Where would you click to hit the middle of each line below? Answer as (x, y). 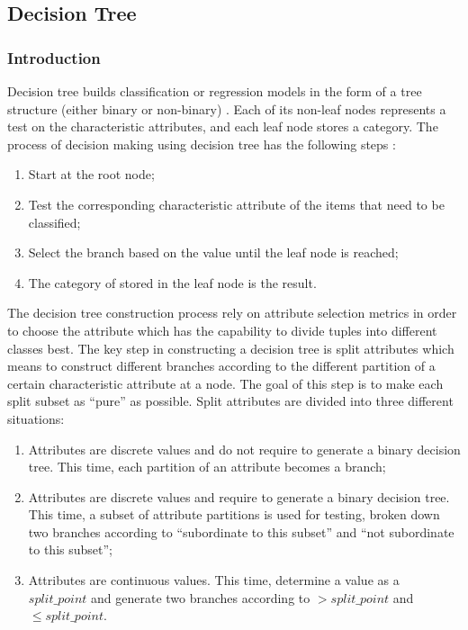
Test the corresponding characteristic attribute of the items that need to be (236, 204)
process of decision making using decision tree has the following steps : (202, 144)
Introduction (54, 57)
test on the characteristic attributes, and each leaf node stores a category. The (223, 126)
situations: (36, 418)
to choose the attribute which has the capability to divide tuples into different (222, 330)
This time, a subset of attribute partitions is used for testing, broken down (234, 514)
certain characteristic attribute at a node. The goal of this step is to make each (225, 383)
